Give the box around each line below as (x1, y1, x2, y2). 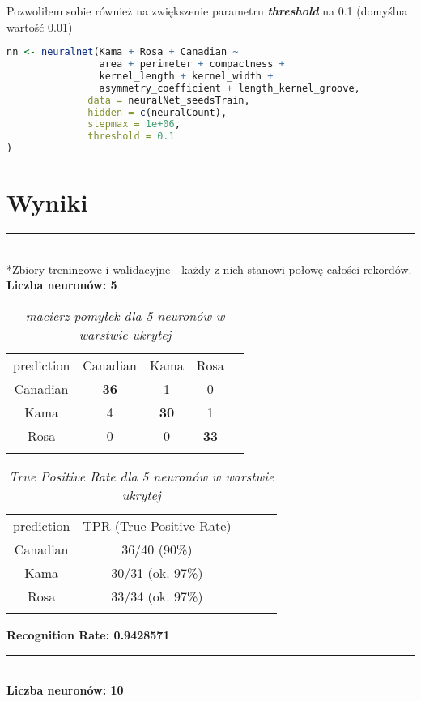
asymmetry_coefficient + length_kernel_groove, (99, 82, 360, 94)
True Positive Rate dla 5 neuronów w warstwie (9, 466, 274, 485)
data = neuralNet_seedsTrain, (87, 94, 250, 106)
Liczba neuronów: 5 (6, 276, 117, 293)
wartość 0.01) (6, 18, 73, 35)
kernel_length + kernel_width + (99, 70, 274, 82)
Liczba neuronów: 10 (6, 682, 124, 699)
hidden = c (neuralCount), (87, 106, 228, 118)
